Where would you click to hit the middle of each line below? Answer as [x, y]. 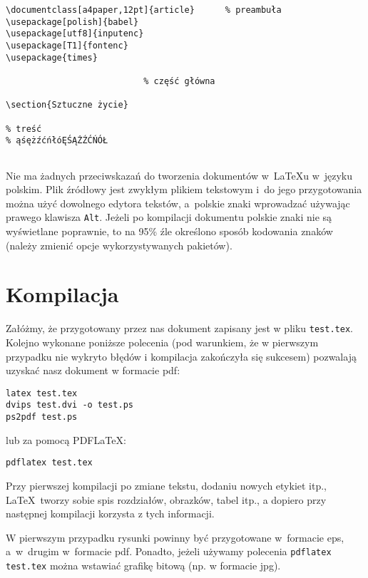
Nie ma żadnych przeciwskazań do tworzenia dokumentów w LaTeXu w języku [179, 175]
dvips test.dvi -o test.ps [70, 405]
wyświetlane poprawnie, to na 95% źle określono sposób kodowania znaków [169, 231]
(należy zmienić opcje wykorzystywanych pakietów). [119, 245]
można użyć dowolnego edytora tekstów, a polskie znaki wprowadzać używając [178, 203]
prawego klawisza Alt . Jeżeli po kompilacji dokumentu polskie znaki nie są [169, 217]
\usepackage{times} [52, 57]
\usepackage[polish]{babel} [72, 22]
